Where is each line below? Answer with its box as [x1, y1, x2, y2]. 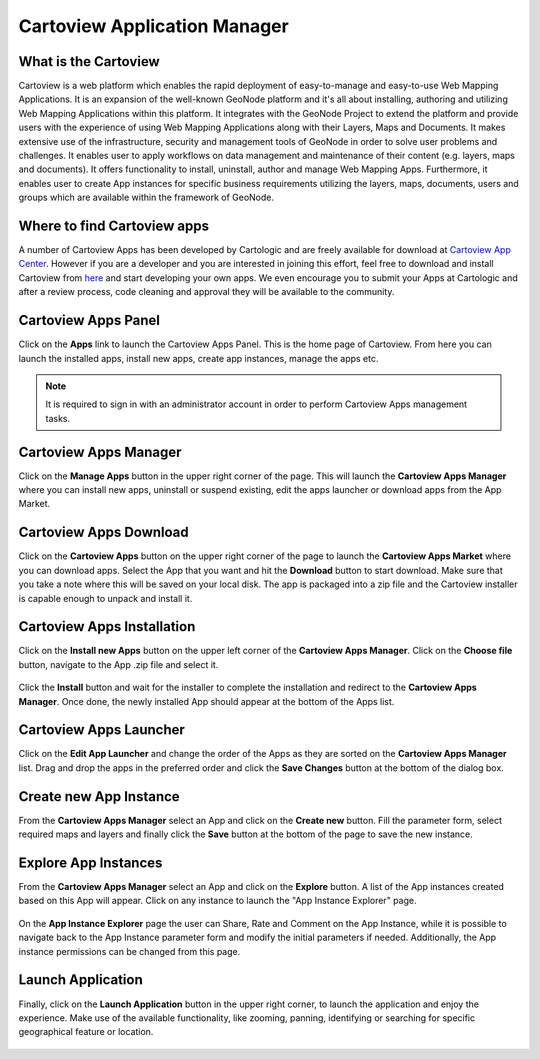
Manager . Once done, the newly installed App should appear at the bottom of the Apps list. [18, 695, 395, 707]
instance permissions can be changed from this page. [18, 945, 241, 957]
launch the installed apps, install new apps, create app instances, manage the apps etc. [18, 352, 379, 364]
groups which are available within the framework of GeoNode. [18, 191, 275, 204]
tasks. [45, 412, 71, 424]
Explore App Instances [18, 854, 163, 871]
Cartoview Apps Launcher [18, 721, 185, 739]
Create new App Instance [18, 788, 180, 805]
